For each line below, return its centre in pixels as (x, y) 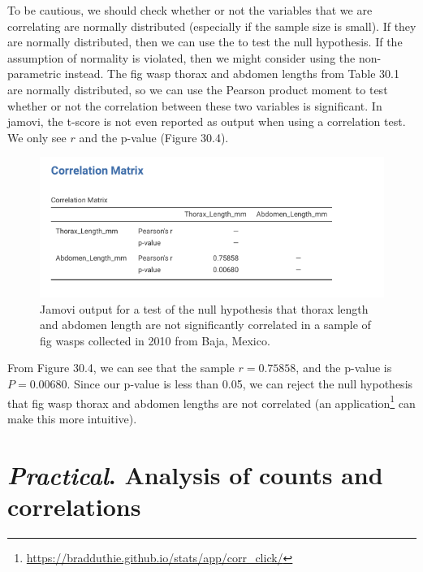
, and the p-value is (344, 368)
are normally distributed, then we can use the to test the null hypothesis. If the (205, 42)
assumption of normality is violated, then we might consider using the (181, 57)
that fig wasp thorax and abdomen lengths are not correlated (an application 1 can (211, 401)
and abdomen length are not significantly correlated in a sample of (205, 325)
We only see (37, 137)
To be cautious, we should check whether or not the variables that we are (190, 10)
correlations (74, 506)
